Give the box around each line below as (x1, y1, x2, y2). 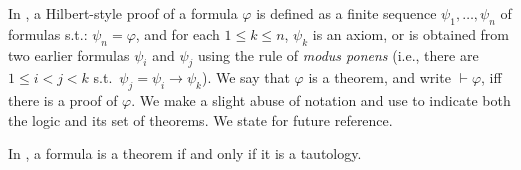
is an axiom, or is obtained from (312, 23, 510, 44)
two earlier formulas (8, 44, 130, 65)
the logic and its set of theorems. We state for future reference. (8, 109, 393, 130)
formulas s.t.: (8, 23, 88, 44)
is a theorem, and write (308, 67, 451, 88)
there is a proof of (8, 90, 118, 111)
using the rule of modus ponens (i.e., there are (198, 44, 479, 65)
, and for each (135, 23, 220, 44)
